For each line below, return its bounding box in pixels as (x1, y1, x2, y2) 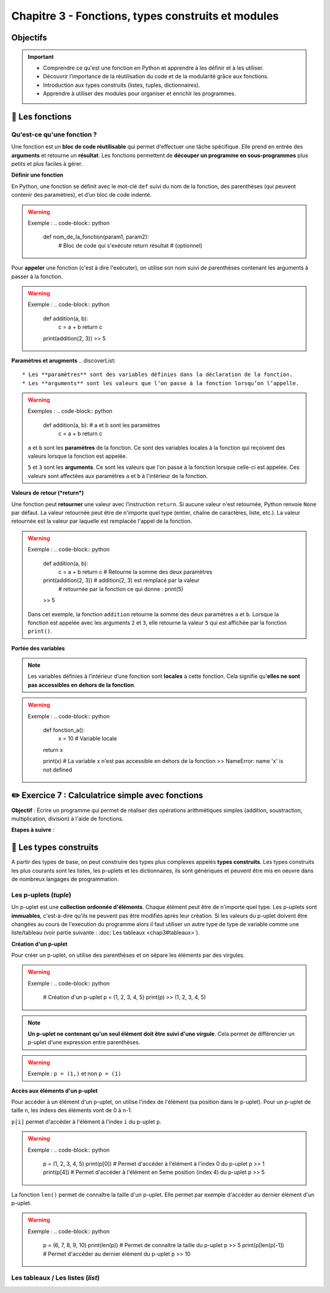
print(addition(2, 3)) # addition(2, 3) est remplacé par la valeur (43, 577, 200, 584)
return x (43, 746, 64, 753)
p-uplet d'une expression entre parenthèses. (28, 1039, 141, 1046)
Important (28, 53, 54, 61)
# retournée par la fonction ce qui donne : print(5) (58, 585, 183, 592)
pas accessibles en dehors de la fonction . (28, 681, 136, 688)
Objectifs (11, 32, 48, 43)
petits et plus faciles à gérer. (11, 160, 82, 168)
